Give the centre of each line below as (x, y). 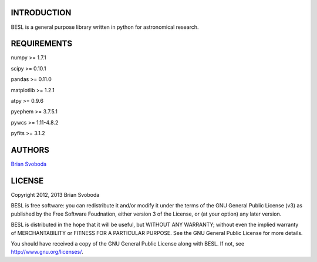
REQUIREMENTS (42, 44)
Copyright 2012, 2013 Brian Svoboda (55, 194)
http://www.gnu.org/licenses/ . (47, 252)
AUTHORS (30, 150)
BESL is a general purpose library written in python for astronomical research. (105, 27)
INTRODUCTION (41, 13)
